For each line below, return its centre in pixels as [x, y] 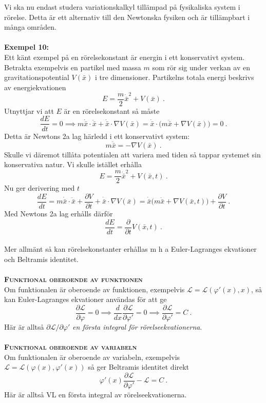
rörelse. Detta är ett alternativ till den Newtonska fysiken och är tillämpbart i [127, 17]
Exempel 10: [27, 47]
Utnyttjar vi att [29, 110]
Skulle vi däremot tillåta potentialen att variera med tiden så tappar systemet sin [132, 154]
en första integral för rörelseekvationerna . [137, 326]
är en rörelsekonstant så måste [112, 110]
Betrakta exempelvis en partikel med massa [73, 67]
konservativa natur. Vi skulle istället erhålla [73, 164]
